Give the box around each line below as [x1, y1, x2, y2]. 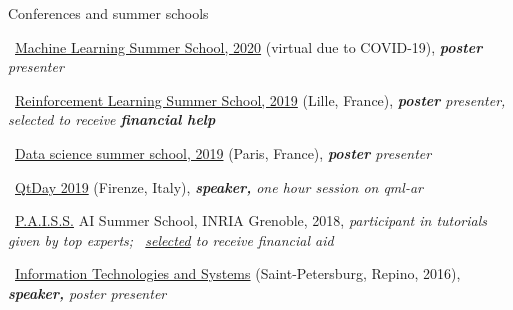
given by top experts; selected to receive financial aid [8, 229, 334, 250]
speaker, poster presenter [8, 282, 167, 303]
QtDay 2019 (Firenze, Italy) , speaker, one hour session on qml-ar [15, 176, 423, 197]
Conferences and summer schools [8, 3, 209, 23]
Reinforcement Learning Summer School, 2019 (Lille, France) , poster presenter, [15, 89, 506, 110]
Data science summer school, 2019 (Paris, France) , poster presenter [15, 142, 432, 163]
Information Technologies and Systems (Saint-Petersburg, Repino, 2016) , [15, 263, 461, 284]
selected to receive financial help [8, 109, 216, 130]
